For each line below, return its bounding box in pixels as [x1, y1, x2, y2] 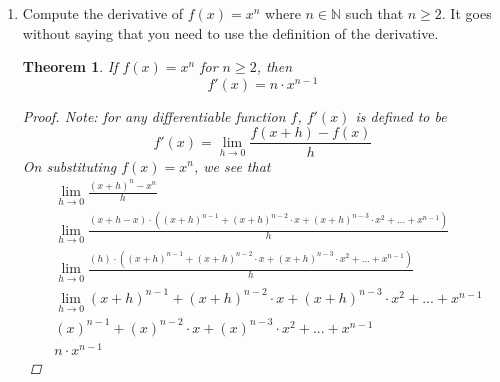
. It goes [441, 3, 492, 23]
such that [345, 3, 404, 23]
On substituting [22, 155, 117, 176]
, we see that [193, 155, 271, 176]
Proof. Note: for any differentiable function [22, 105, 286, 126]
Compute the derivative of [22, 3, 184, 23]
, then [256, 56, 293, 77]
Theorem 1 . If [22, 56, 118, 77]
